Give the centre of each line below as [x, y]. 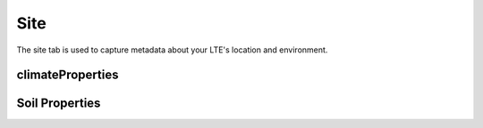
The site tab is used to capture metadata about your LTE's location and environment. [172, 50]
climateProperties [68, 75]
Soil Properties [59, 104]
